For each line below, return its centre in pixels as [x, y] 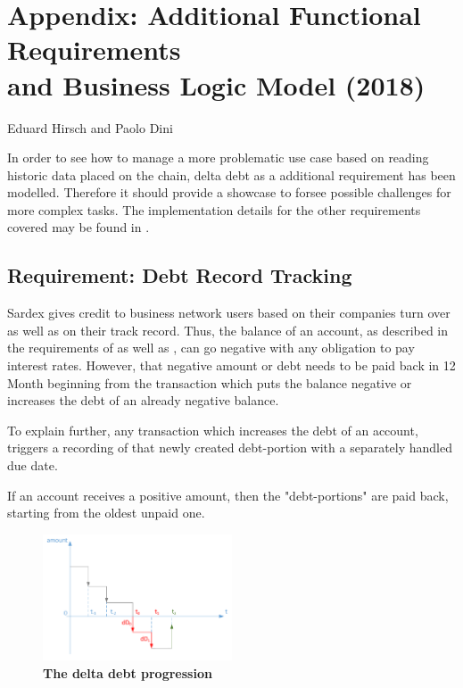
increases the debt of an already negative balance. [143, 400]
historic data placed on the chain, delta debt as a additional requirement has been [231, 174]
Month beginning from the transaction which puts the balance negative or [210, 382]
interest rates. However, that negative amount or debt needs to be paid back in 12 [231, 365]
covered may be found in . [79, 227]
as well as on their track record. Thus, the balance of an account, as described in [228, 330]
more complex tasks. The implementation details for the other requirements [214, 209]
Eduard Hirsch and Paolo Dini [90, 127]
